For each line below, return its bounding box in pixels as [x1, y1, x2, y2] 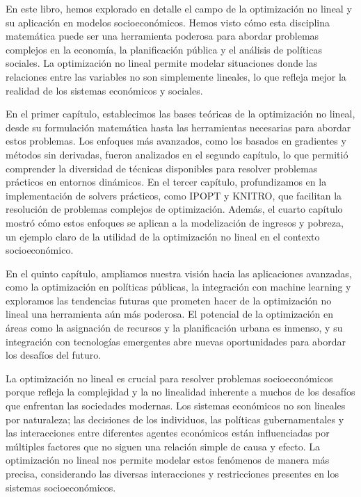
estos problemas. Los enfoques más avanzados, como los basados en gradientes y [6, 133, 346, 148]
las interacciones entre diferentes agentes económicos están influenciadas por [6, 425, 330, 440]
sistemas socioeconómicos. [6, 480, 116, 494]
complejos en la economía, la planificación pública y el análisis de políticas [6, 42, 322, 56]
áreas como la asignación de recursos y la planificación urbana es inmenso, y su [6, 320, 343, 335]
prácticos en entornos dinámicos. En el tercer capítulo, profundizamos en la [6, 174, 327, 189]
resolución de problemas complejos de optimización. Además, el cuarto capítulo [6, 202, 343, 216]
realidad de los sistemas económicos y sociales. [6, 83, 203, 97]
